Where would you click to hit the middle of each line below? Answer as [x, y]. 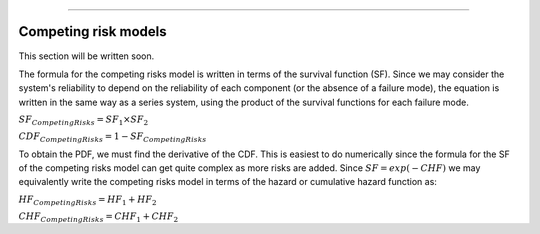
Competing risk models [92, 31]
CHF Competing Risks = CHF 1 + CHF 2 [98, 217]
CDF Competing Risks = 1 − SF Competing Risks [112, 137]
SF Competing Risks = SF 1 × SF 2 [83, 120]
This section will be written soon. [86, 56]
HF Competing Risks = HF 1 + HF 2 [87, 200]
